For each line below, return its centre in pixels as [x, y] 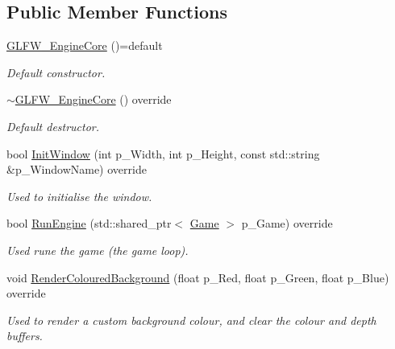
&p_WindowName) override [77, 169]
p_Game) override [287, 223]
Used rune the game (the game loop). [98, 250]
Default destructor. [53, 126]
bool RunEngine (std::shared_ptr [89, 223]
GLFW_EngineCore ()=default [85, 45]
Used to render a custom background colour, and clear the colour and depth [191, 320]
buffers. [25, 336]
